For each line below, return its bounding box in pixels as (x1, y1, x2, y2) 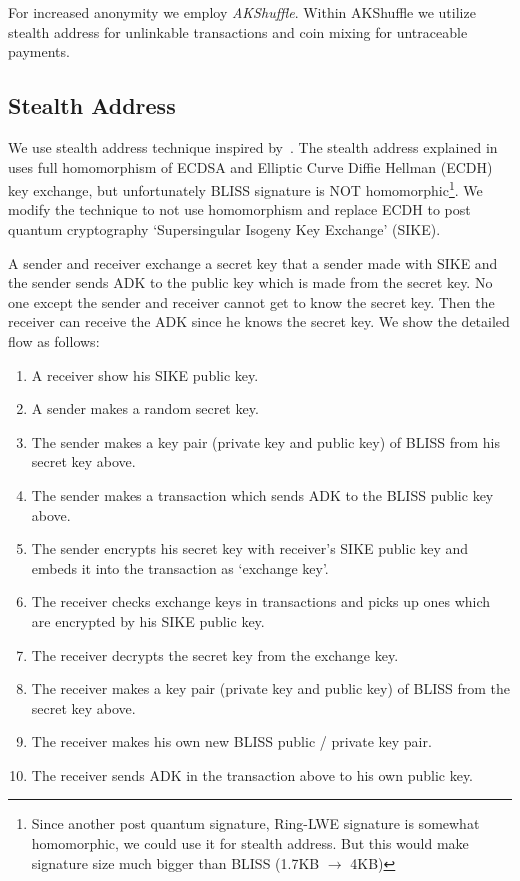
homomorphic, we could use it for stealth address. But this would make (31, 833, 469, 854)
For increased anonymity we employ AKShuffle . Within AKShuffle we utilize (8, 2, 476, 22)
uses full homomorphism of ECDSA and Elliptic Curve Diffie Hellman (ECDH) (8, 156, 493, 177)
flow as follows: (8, 330, 100, 351)
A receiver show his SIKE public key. (31, 364, 259, 385)
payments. (8, 41, 70, 62)
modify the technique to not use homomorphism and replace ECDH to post (8, 199, 471, 220)
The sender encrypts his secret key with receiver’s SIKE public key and (31, 538, 469, 559)
